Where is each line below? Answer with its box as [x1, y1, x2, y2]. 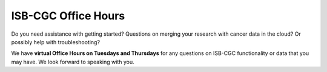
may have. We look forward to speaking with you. [11, 58, 134, 65]
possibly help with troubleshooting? [11, 38, 100, 45]
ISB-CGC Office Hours [11, 9, 125, 22]
